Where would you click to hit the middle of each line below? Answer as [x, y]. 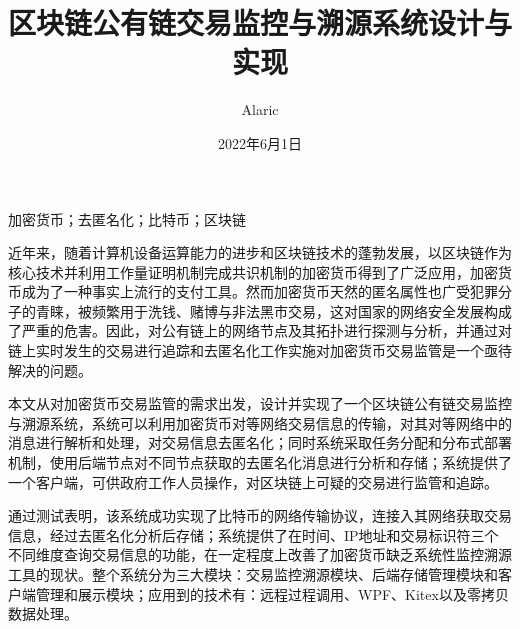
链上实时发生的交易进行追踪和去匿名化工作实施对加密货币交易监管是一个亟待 [260, 350]
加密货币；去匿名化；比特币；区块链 [127, 218]
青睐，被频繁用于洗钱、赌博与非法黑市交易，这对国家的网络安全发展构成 [273, 310]
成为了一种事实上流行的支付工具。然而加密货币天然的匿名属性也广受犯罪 [259, 291]
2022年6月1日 [260, 142]
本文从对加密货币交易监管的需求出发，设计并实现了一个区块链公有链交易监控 [260, 403]
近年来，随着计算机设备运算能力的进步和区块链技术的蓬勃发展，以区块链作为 [260, 252]
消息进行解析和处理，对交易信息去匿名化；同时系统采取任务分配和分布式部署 [260, 442]
